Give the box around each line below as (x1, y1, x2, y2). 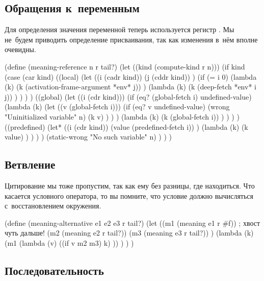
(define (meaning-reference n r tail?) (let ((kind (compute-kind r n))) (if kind (5, 61, 245, 72)
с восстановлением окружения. (5, 200, 101, 211)
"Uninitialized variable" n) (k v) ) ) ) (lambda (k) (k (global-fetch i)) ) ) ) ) (5, 111, 240, 122)
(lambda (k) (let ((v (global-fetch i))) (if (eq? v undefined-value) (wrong (5, 101, 230, 112)
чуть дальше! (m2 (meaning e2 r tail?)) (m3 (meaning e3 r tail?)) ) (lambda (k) (5, 227, 254, 238)
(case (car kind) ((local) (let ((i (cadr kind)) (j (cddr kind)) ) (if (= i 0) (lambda (5, 71, 257, 82)
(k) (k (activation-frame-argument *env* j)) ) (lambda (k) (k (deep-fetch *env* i (5, 81, 256, 92)
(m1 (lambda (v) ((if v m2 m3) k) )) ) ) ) (5, 237, 134, 248)
